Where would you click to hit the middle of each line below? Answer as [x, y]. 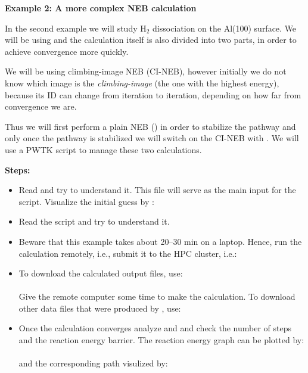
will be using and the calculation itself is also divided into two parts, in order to [151, 40]
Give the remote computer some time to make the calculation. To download [157, 296]
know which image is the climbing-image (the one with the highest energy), [142, 83]
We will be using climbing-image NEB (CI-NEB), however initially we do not [146, 71]
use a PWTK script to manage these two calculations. [103, 149]
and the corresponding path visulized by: [93, 363]
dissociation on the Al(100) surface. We [225, 28]
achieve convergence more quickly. [67, 51]
